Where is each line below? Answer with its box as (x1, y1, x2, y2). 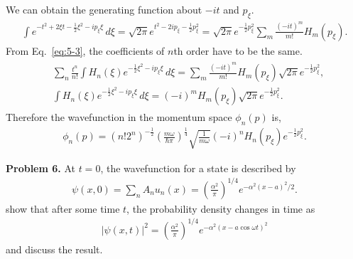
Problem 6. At (6, 160, 75, 175)
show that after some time (6, 201, 120, 216)
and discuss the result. (6, 241, 103, 256)
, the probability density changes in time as (126, 201, 315, 216)
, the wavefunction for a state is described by (100, 160, 296, 175)
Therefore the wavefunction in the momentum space (6, 110, 232, 125)
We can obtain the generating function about (6, 2, 202, 16)
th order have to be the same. (173, 43, 303, 58)
